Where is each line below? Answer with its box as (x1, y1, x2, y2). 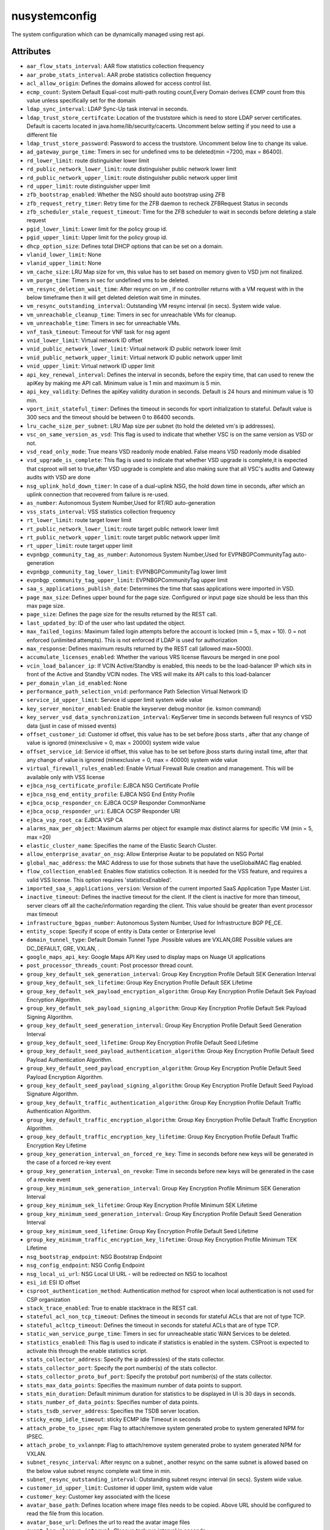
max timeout (26, 911, 58, 918)
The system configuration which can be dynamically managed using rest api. (11, 31, 205, 38)
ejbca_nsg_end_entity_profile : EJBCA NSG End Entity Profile (26, 790, 196, 798)
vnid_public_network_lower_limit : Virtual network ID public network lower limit (26, 345, 241, 353)
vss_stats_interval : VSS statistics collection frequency (26, 508, 175, 515)
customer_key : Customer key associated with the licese (26, 1493, 170, 1500)
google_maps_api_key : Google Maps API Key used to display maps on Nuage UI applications (26, 953, 266, 961)
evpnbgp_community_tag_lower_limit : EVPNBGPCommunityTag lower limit (26, 568, 227, 575)
